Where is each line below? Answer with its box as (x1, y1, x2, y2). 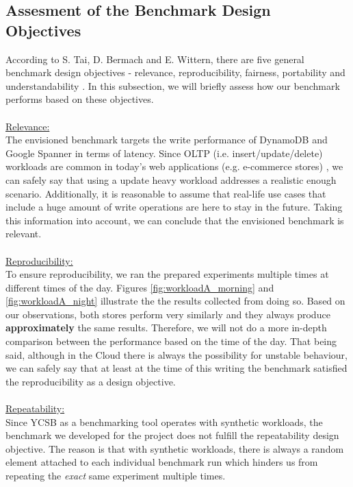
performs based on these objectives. (5, 92, 154, 106)
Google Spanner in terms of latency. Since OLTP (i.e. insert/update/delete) (5, 145, 323, 160)
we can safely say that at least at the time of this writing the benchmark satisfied (5, 361, 348, 375)
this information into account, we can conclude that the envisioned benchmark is (5, 213, 344, 227)
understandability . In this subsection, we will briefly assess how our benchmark (5, 78, 340, 93)
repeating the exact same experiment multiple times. (5, 468, 226, 482)
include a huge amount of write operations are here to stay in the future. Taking (5, 200, 343, 214)
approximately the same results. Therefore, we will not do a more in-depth (5, 320, 327, 335)
